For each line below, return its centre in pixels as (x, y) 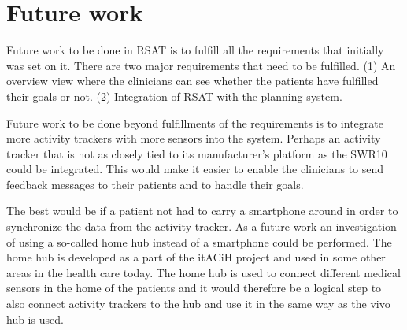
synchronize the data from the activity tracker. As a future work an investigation (202, 226)
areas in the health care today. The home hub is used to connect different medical (203, 272)
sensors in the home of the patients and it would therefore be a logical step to (194, 288)
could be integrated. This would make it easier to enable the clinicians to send (195, 169)
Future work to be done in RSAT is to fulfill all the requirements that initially (195, 50)
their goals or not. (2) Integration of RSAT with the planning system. (174, 96)
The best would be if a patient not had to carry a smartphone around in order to (202, 211)
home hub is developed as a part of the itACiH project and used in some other (196, 257)
